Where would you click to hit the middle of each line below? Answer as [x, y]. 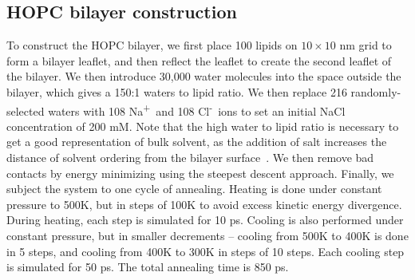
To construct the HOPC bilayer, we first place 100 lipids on [152, 45]
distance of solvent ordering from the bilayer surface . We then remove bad [190, 158]
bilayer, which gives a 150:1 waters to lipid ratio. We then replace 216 [177, 91]
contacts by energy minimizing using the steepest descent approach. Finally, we [200, 173]
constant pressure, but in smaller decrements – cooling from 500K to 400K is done [207, 235]
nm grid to [366, 45]
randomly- [376, 91]
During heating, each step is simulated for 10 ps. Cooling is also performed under [205, 220]
